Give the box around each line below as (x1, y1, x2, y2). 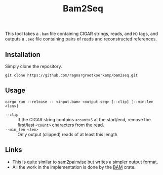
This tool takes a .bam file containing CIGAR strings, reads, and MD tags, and (5, 31, 158, 37)
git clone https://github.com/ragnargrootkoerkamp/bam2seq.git (5, 73, 138, 78)
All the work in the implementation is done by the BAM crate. (12, 164, 136, 170)
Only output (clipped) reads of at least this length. (17, 131, 119, 137)
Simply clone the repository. (5, 64, 63, 69)
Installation (5, 50, 41, 59)
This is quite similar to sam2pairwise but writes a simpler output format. (12, 159, 158, 165)
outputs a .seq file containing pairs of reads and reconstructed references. (5, 36, 157, 42)
